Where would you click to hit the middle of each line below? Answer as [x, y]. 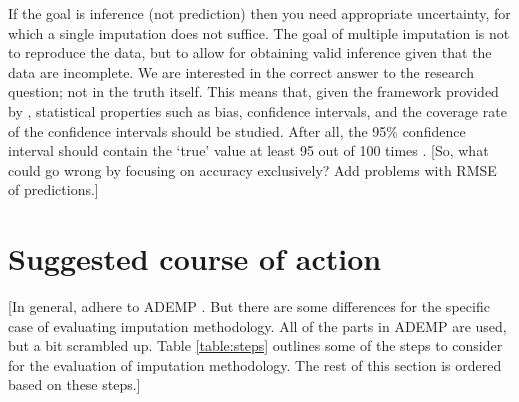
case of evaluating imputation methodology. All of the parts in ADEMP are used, [257, 325]
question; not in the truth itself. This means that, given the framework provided [253, 91]
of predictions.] [53, 189]
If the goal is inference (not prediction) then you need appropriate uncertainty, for [259, 13]
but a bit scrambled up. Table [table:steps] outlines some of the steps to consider [255, 345]
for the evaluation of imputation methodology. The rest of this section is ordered [255, 364]
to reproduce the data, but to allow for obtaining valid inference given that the [250, 52]
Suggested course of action [195, 258]
